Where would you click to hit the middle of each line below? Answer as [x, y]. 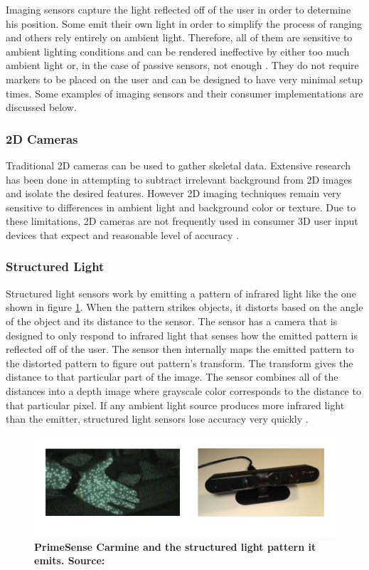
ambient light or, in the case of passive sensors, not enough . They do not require [182, 65]
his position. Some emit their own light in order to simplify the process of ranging [184, 23]
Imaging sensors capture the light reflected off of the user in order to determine [178, 9]
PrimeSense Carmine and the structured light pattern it [175, 546]
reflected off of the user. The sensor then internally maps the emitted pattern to [180, 349]
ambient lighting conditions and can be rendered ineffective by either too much [178, 51]
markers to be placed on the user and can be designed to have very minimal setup [184, 79]
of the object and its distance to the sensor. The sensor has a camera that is [172, 321]
